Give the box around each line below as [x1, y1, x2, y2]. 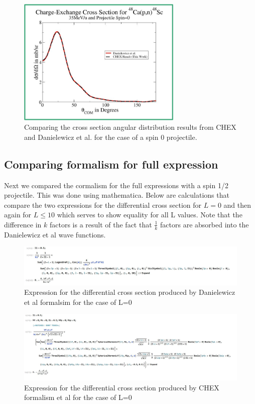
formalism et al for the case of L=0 [24, 392, 132, 402]
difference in [4, 219, 42, 229]
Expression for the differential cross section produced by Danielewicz [24, 287, 235, 297]
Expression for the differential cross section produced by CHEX [24, 382, 219, 392]
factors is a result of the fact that [49, 219, 152, 229]
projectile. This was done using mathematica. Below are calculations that [4, 190, 229, 200]
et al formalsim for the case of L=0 [24, 296, 132, 307]
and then [223, 199, 251, 210]
